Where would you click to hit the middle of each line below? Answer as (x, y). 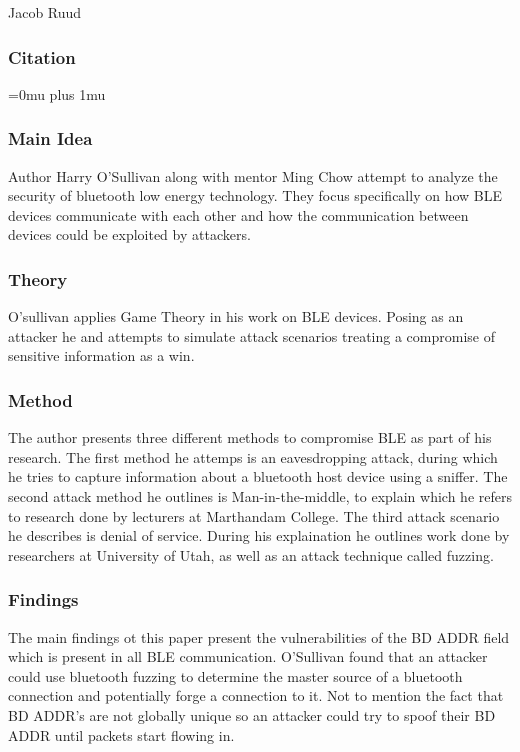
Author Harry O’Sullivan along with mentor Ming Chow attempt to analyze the (253, 175)
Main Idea (50, 138)
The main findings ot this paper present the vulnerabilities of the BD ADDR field (259, 636)
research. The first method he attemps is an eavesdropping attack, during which (253, 456)
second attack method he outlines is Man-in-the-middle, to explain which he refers (260, 496)
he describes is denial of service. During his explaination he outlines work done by (259, 535)
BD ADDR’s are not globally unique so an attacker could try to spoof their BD (252, 714)
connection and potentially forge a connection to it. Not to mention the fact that (256, 695)
